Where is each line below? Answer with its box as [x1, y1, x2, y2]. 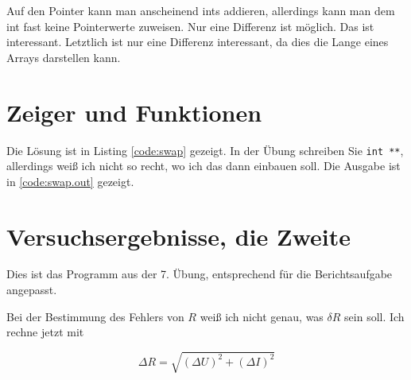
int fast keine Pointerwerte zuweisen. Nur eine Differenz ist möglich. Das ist [6, 17, 374, 34]
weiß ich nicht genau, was [200, 308, 324, 324]
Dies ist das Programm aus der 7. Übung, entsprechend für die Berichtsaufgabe [6, 266, 393, 282]
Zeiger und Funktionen [6, 95, 262, 128]
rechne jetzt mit [6, 324, 84, 340]
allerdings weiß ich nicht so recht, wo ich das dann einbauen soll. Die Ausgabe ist [6, 157, 401, 174]
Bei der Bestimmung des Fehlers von [6, 308, 184, 324]
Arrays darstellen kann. [6, 48, 121, 65]
